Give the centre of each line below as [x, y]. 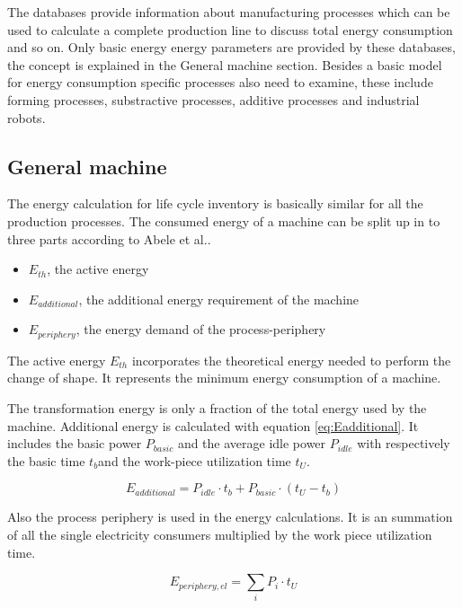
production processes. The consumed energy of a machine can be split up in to [224, 220]
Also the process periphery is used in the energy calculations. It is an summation [230, 517]
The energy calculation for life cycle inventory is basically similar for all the [215, 203]
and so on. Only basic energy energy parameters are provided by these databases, [231, 47]
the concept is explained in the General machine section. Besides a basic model [225, 64]
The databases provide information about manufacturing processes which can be [229, 12]
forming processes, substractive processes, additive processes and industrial [213, 99]
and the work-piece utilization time [195, 460]
